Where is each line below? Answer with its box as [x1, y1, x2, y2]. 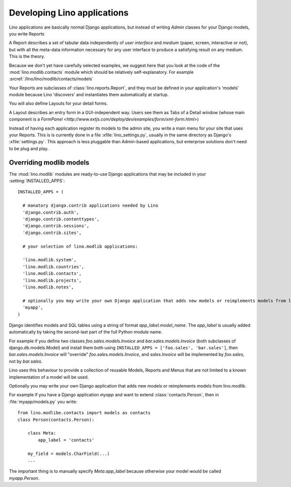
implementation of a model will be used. [9, 374, 89, 380]
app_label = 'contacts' [38, 437, 95, 443]
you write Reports [9, 31, 45, 36]
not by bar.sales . [9, 358, 43, 364]
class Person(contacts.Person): [17, 417, 95, 422]
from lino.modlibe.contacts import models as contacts [17, 410, 151, 416]
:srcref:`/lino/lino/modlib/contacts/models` [9, 76, 94, 82]
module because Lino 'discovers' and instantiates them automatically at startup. [9, 92, 169, 98]
